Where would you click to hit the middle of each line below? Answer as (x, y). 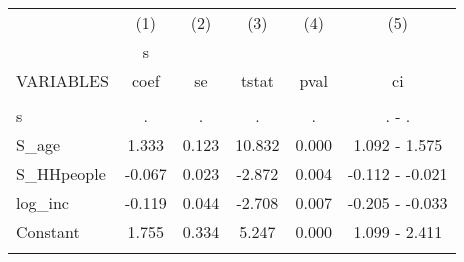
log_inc (42, 202)
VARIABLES (62, 80)
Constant (48, 231)
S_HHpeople (61, 173)
